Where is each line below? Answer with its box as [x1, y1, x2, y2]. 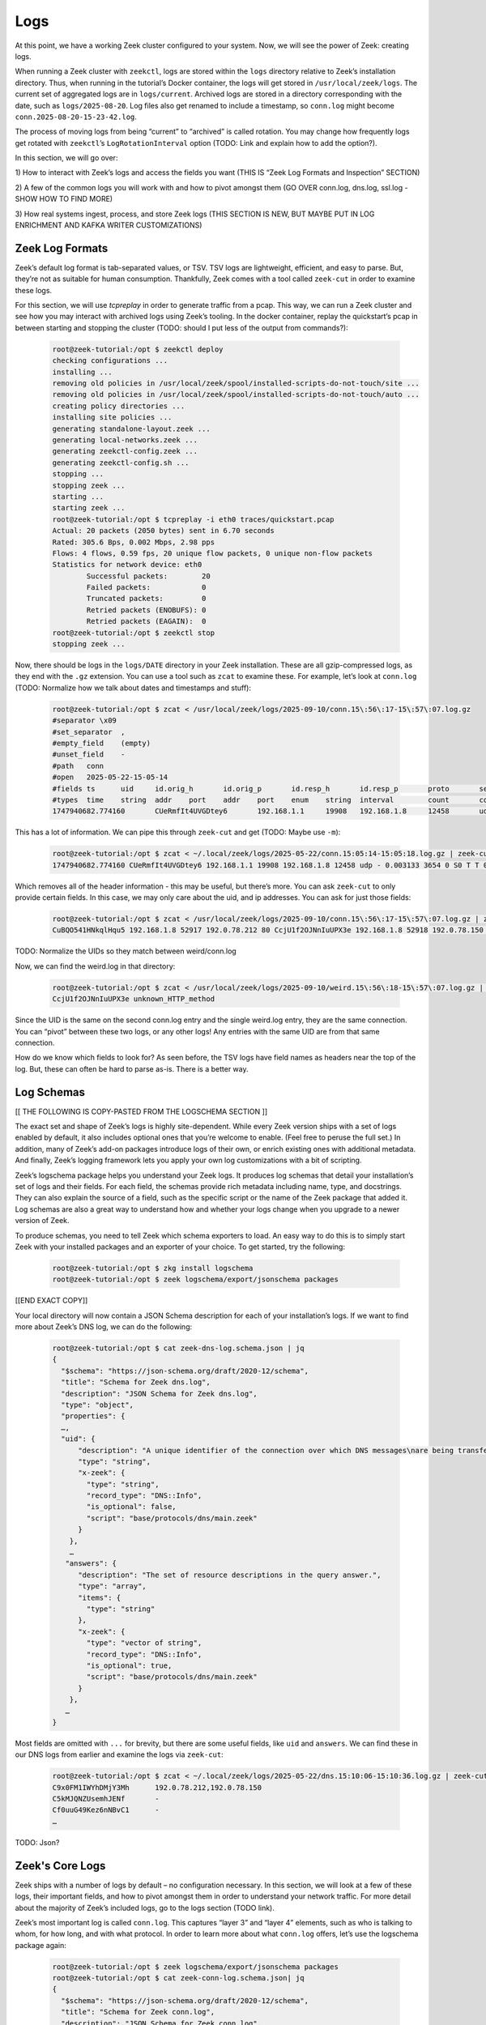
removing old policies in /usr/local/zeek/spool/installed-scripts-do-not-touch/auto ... [52, 390, 420, 399]
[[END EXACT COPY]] [15, 1296, 88, 1306]
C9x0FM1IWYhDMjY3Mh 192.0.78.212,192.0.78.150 [52, 1783, 262, 1792]
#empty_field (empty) [52, 738, 151, 748]
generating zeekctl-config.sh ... [52, 458, 190, 467]
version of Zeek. [15, 1216, 70, 1226]
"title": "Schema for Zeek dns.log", [61, 1378, 211, 1387]
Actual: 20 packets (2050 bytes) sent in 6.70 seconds [52, 526, 275, 535]
